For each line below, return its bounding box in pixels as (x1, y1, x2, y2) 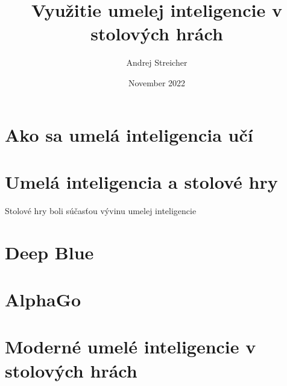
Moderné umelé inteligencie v (5, 334, 256, 359)
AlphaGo (5, 286, 81, 311)
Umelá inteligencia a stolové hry (5, 169, 278, 194)
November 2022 (128, 76, 186, 89)
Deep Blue (5, 239, 94, 264)
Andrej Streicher (126, 56, 188, 69)
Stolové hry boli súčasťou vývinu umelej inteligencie (5, 204, 197, 217)
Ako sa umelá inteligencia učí (5, 122, 253, 147)
